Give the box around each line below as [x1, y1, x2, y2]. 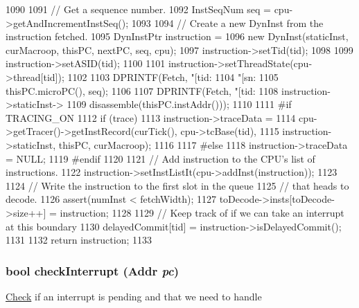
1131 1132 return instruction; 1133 [6, 233, 152, 247]
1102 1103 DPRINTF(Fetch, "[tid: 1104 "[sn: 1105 [67, 69, 279, 84]
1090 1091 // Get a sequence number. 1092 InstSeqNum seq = [6, 2, 271, 16]
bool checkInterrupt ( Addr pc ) [6, 262, 179, 279]
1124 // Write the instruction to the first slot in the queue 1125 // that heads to [6, 178, 349, 192]
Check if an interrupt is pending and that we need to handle [6, 289, 262, 303]
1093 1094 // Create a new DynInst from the [131, 15, 324, 30]
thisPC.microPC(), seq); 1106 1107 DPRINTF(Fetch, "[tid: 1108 [6, 83, 279, 98]
